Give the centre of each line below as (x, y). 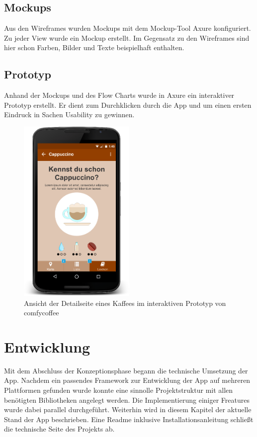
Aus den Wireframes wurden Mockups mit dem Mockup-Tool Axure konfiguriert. (128, 28)
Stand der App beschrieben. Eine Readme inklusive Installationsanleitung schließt (129, 419)
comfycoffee (42, 313)
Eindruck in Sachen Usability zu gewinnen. (69, 114)
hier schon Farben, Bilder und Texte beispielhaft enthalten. (94, 47)
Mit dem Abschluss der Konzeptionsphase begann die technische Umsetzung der (126, 370)
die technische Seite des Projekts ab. (59, 429)
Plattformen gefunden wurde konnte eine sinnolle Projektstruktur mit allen (119, 390)
